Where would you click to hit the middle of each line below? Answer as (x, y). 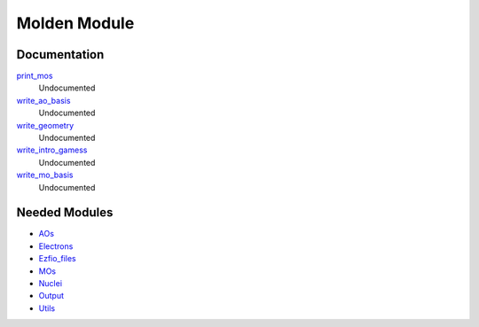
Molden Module (75, 23)
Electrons (56, 246)
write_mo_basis (45, 175)
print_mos (35, 76)
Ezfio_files (58, 259)
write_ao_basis (43, 100)
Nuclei (50, 284)
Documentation (60, 54)
